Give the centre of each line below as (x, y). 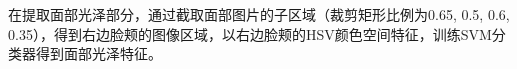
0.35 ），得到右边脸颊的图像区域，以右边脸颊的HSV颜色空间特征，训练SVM (250, 33)
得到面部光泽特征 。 (98, 53)
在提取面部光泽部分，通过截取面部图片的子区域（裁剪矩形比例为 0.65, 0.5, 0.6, (259, 14)
